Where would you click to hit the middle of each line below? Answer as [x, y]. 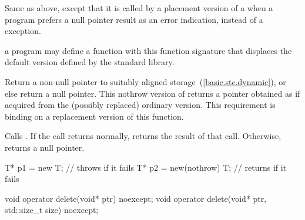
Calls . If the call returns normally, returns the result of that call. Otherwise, [143, 136]
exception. [23, 31]
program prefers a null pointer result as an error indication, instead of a [134, 19]
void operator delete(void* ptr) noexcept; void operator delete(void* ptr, [136, 198]
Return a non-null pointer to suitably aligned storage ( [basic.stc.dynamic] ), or [145, 81]
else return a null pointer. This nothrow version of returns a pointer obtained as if [152, 93]
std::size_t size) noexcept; [52, 210]
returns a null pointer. [45, 147]
